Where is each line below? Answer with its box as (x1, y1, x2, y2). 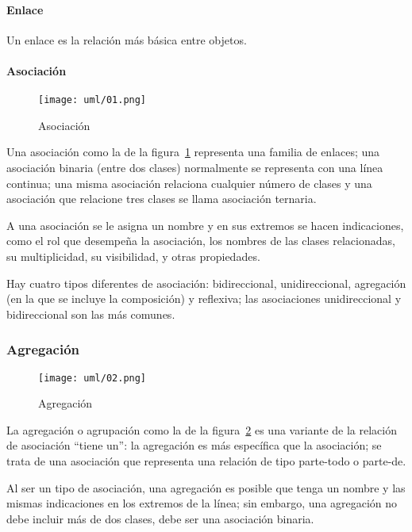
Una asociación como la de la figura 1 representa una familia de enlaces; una (6, 144, 380, 160)
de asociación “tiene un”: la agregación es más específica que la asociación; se (6, 437, 382, 454)
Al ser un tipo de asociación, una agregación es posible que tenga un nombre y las (6, 479, 406, 496)
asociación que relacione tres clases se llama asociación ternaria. (6, 190, 317, 207)
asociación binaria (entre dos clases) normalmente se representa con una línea (6, 159, 383, 176)
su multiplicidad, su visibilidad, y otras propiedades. (6, 248, 260, 264)
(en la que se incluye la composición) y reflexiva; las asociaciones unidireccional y (6, 290, 402, 307)
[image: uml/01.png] (38, 94, 147, 106)
